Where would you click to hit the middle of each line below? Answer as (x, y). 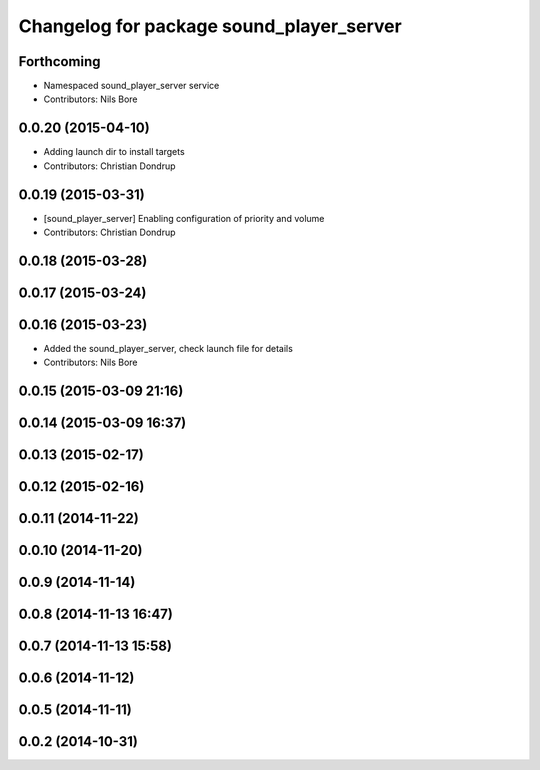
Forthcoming (59, 61)
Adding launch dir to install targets (114, 152)
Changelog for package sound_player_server (210, 26)
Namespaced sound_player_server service (131, 86)
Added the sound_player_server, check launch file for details (168, 348)
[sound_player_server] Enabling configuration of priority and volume (184, 218)
